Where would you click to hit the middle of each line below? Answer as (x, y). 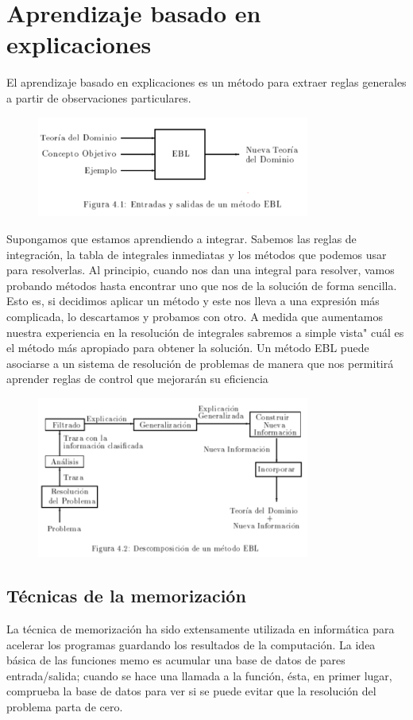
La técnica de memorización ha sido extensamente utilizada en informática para (201, 628)
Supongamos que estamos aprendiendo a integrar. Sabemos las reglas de (181, 239)
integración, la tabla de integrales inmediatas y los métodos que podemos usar (197, 254)
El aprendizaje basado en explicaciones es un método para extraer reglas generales (206, 82)
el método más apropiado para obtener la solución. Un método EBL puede (188, 348)
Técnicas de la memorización (126, 596)
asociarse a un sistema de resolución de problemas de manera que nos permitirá (200, 363)
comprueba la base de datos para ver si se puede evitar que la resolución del (191, 691)
